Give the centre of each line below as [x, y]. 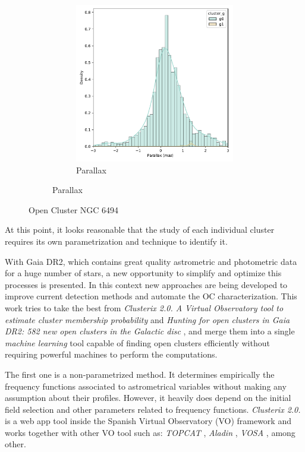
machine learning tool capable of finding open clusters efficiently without [137, 342]
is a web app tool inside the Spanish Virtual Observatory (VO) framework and [148, 421]
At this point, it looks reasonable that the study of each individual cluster [140, 230]
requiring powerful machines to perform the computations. [111, 354]
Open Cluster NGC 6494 [74, 209]
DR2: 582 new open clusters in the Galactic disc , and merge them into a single [150, 331]
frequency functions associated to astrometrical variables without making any [146, 386]
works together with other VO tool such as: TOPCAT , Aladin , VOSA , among [150, 432]
